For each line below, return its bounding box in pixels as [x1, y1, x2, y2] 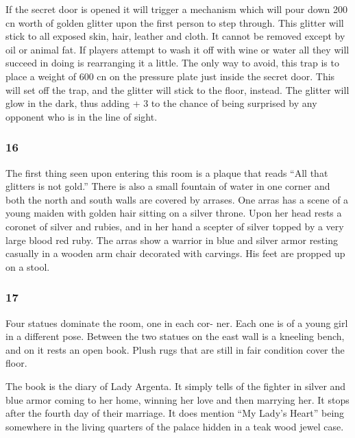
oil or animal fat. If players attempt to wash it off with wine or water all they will [5, 42, 350, 56]
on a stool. [5, 259, 50, 273]
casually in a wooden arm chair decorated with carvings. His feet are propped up [5, 246, 345, 260]
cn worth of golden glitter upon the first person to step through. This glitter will [5, 15, 344, 29]
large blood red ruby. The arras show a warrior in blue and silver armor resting [5, 232, 338, 247]
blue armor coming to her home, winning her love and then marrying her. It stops [5, 392, 350, 406]
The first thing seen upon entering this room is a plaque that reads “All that [5, 165, 328, 180]
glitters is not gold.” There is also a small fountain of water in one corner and [5, 179, 330, 193]
